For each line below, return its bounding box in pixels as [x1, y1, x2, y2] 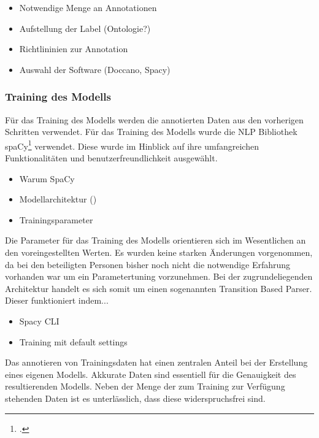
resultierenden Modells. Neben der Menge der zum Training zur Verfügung [5, 380, 285, 393]
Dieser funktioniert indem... [5, 294, 109, 307]
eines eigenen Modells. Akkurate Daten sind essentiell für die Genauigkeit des [5, 367, 296, 380]
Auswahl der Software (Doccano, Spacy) [19, 63, 171, 75]
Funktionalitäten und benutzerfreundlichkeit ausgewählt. [5, 152, 218, 164]
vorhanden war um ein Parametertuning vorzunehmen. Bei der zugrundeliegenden [5, 270, 313, 283]
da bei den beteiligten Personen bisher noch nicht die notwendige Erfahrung [5, 258, 291, 271]
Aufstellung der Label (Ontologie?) [19, 21, 151, 34]
